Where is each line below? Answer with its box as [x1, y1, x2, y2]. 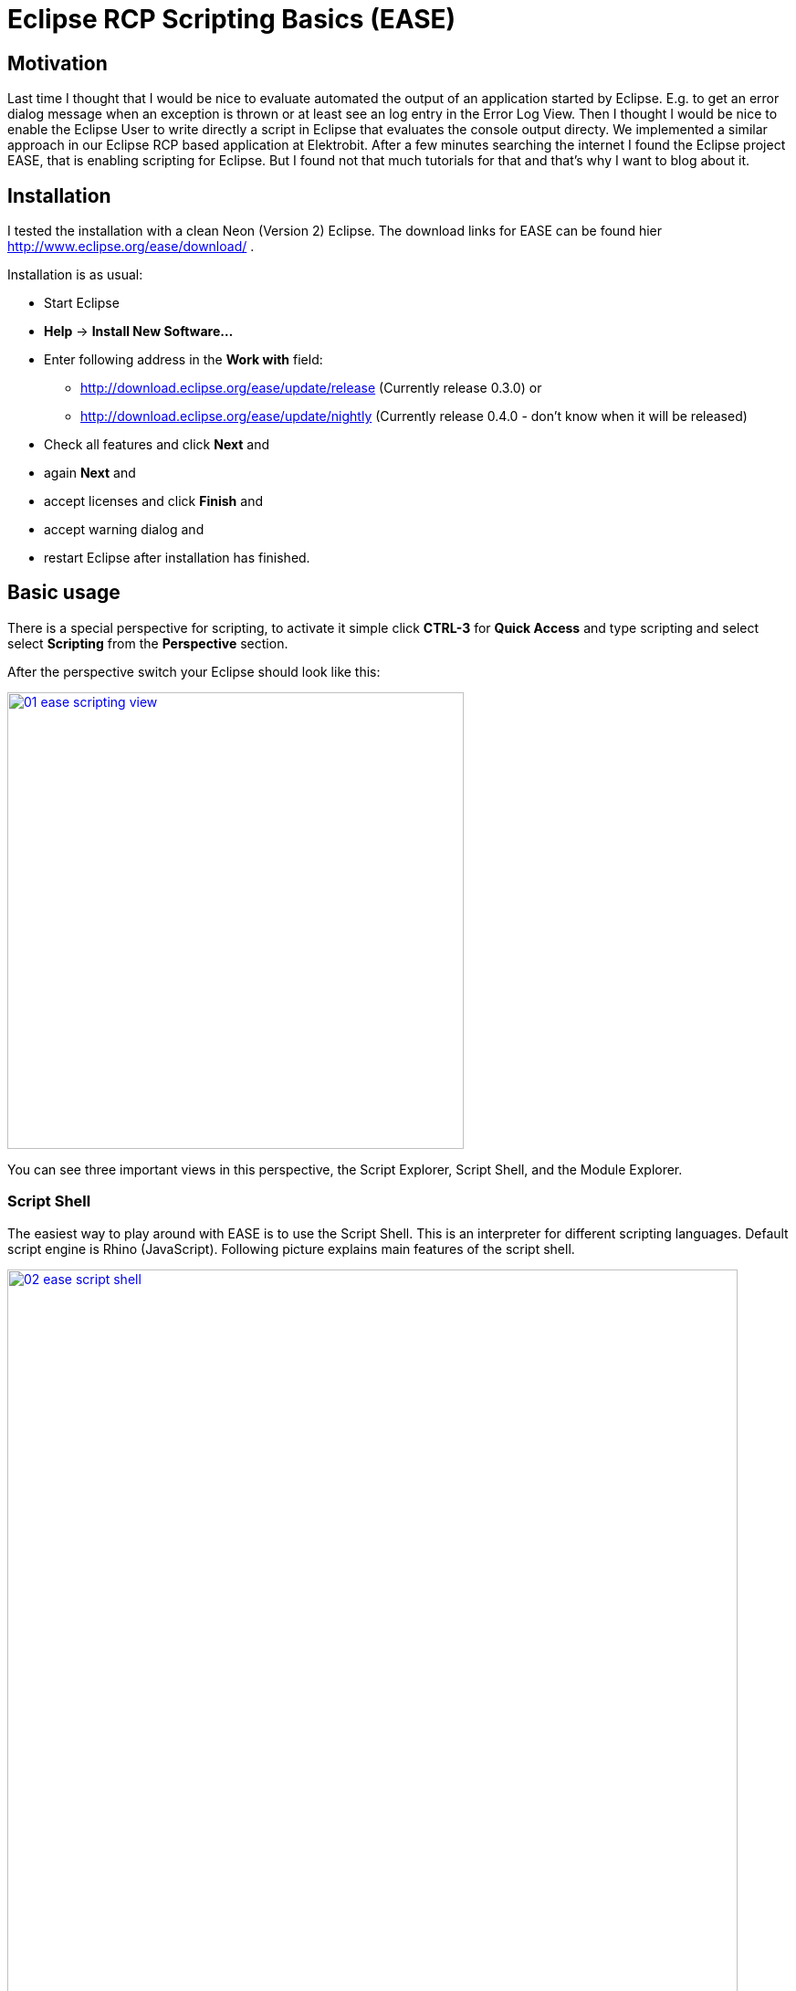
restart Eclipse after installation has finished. [44, 550, 310, 566]
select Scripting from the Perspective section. [7, 635, 288, 651]
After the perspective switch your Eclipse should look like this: [7, 663, 381, 679]
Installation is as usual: [7, 267, 143, 283]
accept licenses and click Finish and [44, 493, 263, 510]
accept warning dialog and [44, 521, 204, 538]
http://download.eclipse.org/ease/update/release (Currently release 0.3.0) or [80, 380, 542, 396]
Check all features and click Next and [44, 437, 270, 453]
